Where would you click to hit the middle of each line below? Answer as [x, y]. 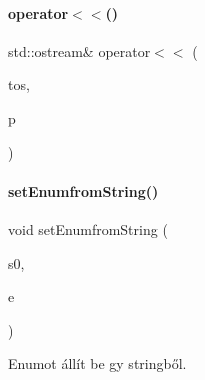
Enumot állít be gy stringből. [97, 363]
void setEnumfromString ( [88, 228]
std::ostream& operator [79, 50]
